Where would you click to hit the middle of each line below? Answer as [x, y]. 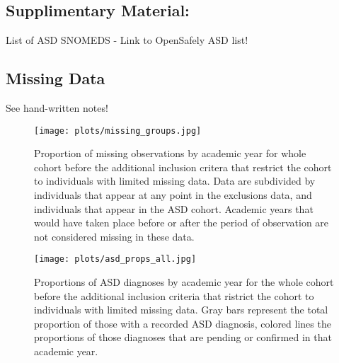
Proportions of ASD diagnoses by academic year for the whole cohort [184, 282]
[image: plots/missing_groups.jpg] [118, 131]
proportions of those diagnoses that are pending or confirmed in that [183, 337]
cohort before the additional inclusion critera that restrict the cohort [183, 167]
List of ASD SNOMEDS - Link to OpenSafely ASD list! [127, 40]
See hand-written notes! [57, 108]
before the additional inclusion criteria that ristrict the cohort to [174, 295]
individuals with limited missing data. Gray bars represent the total [181, 310]
